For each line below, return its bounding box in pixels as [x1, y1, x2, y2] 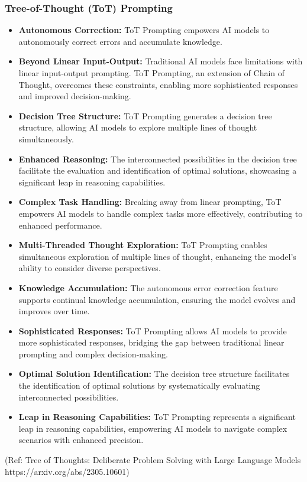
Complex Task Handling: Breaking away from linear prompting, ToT [18, 196, 282, 208]
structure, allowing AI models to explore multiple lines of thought [18, 121, 257, 133]
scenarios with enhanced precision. [18, 434, 144, 446]
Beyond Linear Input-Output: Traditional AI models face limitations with [18, 55, 303, 67]
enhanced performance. [18, 219, 102, 231]
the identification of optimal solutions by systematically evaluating [18, 379, 260, 392]
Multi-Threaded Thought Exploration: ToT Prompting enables [18, 239, 267, 251]
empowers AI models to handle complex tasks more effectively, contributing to [18, 207, 303, 219]
